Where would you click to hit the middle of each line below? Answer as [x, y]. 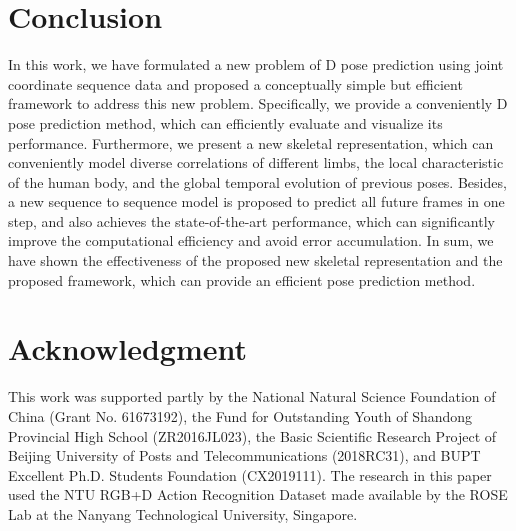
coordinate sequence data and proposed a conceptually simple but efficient [235, 83]
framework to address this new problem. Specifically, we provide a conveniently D [258, 103]
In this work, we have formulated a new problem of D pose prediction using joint [256, 64]
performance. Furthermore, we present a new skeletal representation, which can [251, 142]
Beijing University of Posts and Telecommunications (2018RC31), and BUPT [244, 455]
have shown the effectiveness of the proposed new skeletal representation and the [255, 260]
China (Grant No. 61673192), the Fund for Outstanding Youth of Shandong [240, 415]
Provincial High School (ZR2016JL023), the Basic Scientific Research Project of [252, 435]
